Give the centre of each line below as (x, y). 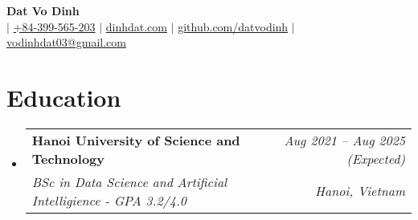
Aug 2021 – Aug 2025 (344, 140)
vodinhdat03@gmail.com (66, 42)
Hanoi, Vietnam (360, 191)
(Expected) (376, 158)
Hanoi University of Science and (136, 140)
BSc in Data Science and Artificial (129, 181)
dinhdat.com (136, 26)
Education (64, 97)
